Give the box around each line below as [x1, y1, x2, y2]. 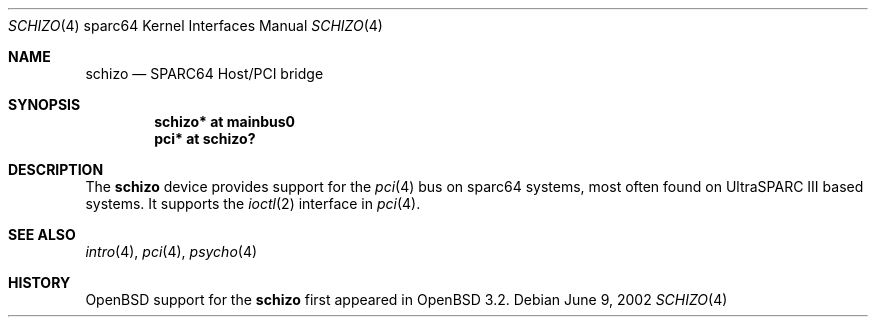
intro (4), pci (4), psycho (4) [85, 243, 258, 260]
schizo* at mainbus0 [154, 113, 296, 130]
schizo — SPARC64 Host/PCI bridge [85, 65, 324, 82]
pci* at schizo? [154, 130, 256, 147]
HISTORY [8, 274, 71, 291]
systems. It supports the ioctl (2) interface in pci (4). [85, 195, 421, 212]
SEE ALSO [8, 226, 76, 243]
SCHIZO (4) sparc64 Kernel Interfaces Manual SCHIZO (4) [8, 17, 383, 34]
